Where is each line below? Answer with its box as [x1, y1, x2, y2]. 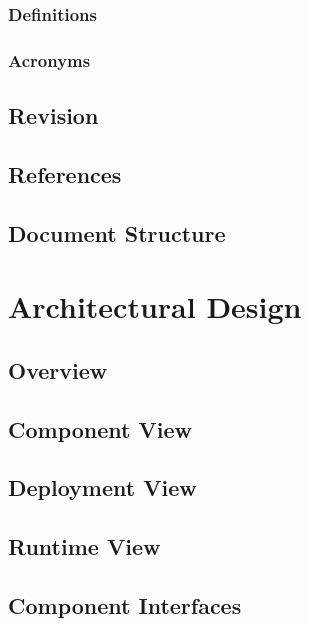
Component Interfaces [8, 589, 242, 620]
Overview [8, 354, 108, 385]
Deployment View [8, 472, 197, 503]
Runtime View [8, 531, 161, 562]
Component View [8, 413, 192, 444]
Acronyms [8, 47, 91, 72]
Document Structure [8, 217, 226, 248]
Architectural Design [8, 286, 302, 327]
